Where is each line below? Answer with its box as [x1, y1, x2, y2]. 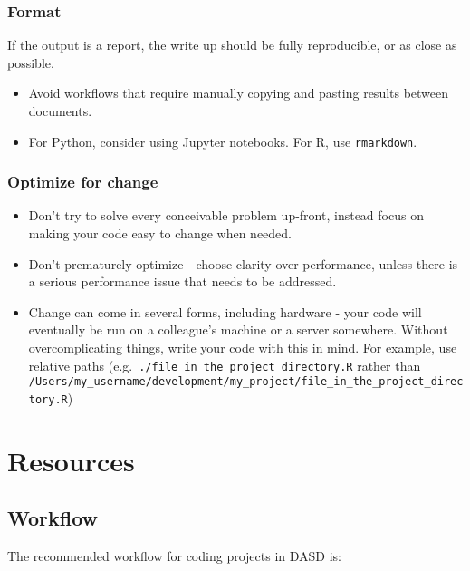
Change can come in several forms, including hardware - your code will [28, 302, 422, 321]
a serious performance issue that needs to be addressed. [28, 272, 337, 291]
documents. [28, 102, 92, 120]
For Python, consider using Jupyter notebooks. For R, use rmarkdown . [28, 131, 417, 150]
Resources [7, 441, 135, 479]
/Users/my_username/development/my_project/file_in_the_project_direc [28, 375, 464, 389]
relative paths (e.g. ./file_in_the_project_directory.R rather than [28, 355, 421, 374]
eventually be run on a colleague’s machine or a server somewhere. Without [28, 320, 448, 339]
